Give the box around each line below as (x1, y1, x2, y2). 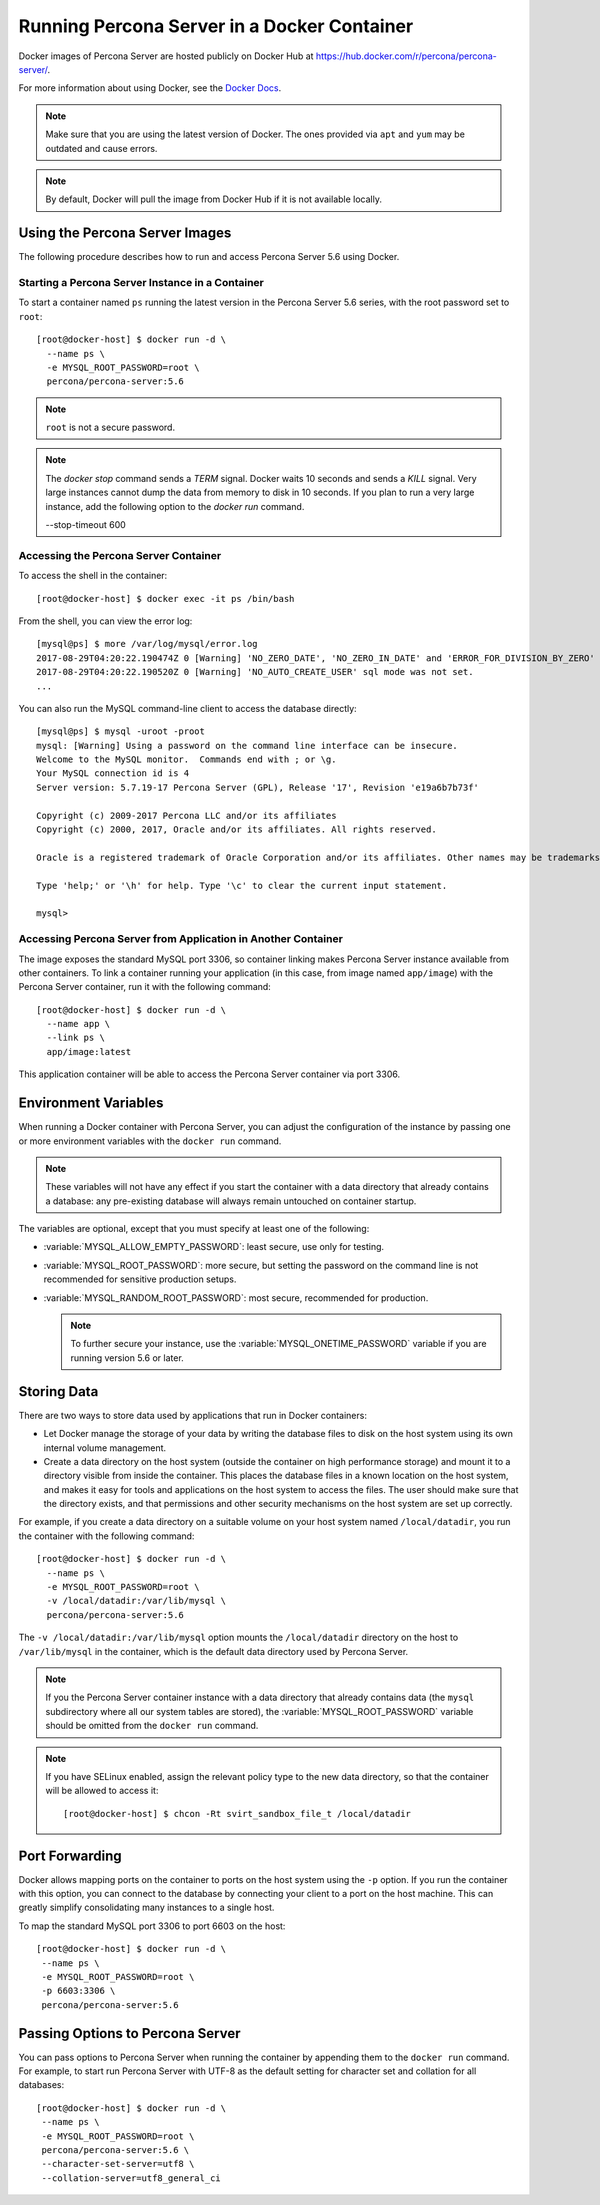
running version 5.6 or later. (70, 1351, 184, 1364)
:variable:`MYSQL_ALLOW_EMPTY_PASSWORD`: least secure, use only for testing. (43, 1241, 385, 1253)
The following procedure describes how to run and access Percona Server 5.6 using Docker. (18, 251, 400, 263)
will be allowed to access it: (45, 1785, 159, 1797)
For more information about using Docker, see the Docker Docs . (18, 82, 282, 94)
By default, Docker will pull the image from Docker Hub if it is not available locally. (45, 193, 382, 205)
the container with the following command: (18, 1530, 195, 1542)
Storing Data (18, 1383, 99, 1400)
